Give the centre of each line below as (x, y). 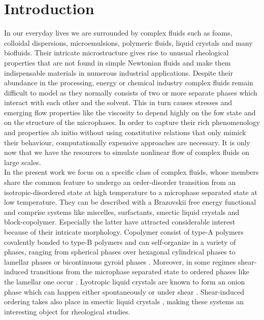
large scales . (23, 162)
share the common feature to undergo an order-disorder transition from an (120, 182)
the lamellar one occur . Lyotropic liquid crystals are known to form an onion (125, 281)
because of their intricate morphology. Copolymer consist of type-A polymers (124, 232)
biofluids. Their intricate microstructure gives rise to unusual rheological (117, 53)
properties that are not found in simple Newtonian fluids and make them (118, 62)
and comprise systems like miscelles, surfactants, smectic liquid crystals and (122, 212)
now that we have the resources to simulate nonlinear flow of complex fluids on (127, 152)
